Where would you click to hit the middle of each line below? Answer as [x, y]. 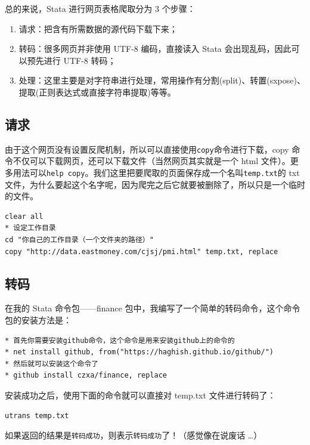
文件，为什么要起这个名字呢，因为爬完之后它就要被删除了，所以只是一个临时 [155, 184]
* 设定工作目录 [30, 228]
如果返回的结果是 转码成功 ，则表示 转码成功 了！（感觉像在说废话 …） [134, 435]
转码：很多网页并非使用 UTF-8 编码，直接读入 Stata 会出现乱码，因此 [155, 49]
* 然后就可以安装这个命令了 [52, 364]
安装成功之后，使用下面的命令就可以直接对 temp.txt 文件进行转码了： [140, 395]
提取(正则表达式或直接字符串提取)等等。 [97, 92]
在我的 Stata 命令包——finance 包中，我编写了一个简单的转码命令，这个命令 [153, 308]
